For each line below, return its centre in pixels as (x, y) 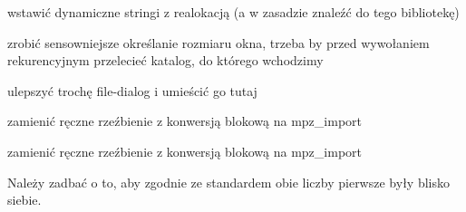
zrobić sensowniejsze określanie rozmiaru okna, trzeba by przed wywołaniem (218, 42)
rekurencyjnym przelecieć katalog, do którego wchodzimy (165, 60)
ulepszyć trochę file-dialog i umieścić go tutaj (132, 90)
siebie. (24, 200)
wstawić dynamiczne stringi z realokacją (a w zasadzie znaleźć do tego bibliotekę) (233, 12)
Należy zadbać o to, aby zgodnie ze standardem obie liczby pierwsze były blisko (228, 182)
